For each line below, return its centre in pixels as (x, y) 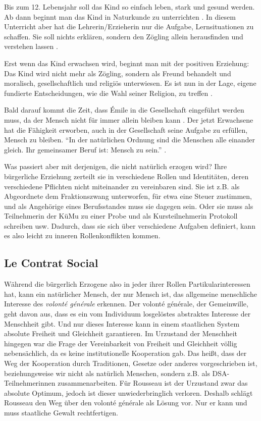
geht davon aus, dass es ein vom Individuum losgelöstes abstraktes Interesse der (127, 314)
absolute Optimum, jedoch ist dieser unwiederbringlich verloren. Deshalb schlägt (128, 392)
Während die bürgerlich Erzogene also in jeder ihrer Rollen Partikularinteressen (127, 284)
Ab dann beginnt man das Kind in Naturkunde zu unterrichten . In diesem (120, 16)
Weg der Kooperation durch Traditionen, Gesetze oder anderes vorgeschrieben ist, (131, 363)
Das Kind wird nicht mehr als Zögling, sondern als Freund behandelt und (118, 73)
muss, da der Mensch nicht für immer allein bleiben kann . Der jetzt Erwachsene (129, 119)
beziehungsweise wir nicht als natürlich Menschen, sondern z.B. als (107, 373)
